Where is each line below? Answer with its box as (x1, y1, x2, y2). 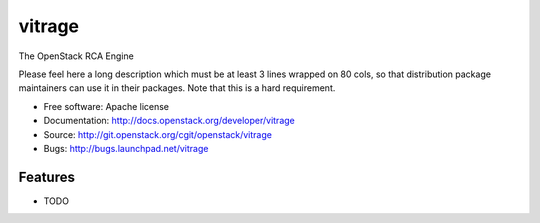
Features (18, 168, 75, 185)
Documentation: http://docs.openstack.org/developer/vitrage (43, 115, 295, 127)
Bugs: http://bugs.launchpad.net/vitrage (43, 142, 209, 154)
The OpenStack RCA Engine (18, 50, 134, 62)
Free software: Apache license (43, 100, 170, 112)
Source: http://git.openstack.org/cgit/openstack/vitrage (43, 128, 272, 140)
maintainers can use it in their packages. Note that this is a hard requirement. (18, 82, 336, 94)
